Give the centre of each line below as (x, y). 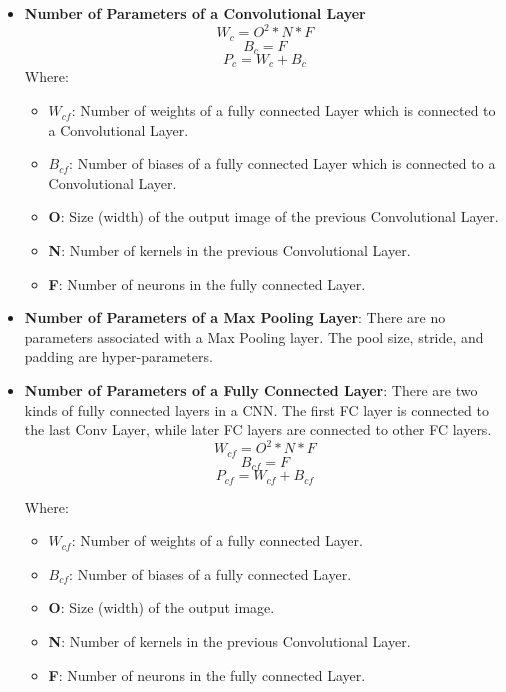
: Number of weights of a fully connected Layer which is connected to (283, 110)
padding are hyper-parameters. (118, 356)
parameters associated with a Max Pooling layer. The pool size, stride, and (254, 336)
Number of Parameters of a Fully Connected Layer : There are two (251, 389)
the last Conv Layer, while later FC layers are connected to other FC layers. (258, 429)
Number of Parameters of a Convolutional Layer (195, 13)
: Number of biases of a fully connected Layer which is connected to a (282, 163)
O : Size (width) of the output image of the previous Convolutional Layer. (273, 216)
